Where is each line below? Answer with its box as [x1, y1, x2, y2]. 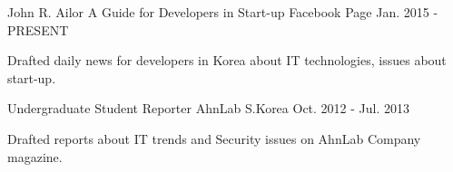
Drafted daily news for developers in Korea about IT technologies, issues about [7, 51, 447, 70]
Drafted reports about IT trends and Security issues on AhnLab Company [7, 129, 421, 148]
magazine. [7, 147, 63, 166]
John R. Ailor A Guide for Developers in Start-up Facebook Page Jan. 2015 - [7, 3, 438, 21]
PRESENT [7, 20, 69, 39]
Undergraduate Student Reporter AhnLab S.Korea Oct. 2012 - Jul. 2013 [7, 99, 410, 118]
